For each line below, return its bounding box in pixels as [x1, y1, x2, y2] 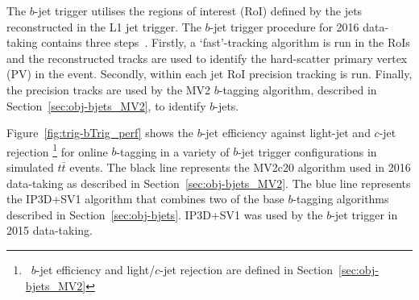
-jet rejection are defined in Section [160, 260, 334, 277]
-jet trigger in [331, 206, 398, 223]
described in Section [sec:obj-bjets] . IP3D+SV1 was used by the [6, 206, 323, 223]
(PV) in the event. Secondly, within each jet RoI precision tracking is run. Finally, [6, 65, 413, 82]
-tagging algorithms [292, 190, 389, 207]
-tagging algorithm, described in [218, 81, 377, 98]
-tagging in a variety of [116, 143, 230, 160]
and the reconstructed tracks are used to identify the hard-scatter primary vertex [6, 49, 408, 66]
